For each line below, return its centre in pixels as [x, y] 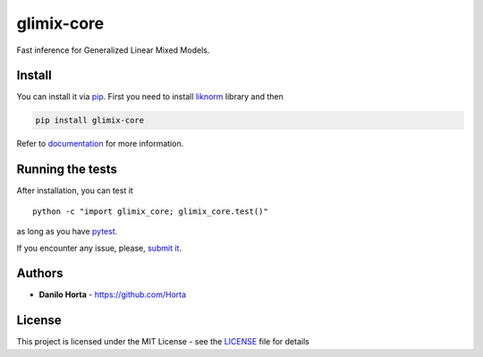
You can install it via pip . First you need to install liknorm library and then [150, 97]
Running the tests [67, 170]
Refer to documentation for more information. [100, 144]
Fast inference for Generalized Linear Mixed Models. [113, 50]
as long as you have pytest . [67, 232]
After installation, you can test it [75, 191]
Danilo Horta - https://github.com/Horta [113, 294]
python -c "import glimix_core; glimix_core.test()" [150, 211]
